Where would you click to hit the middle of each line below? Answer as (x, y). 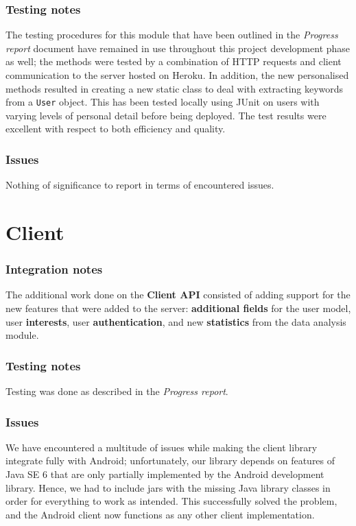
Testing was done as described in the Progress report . (117, 391)
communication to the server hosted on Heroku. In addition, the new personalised (177, 75)
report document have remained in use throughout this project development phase (178, 48)
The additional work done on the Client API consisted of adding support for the (178, 295)
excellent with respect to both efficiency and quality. (116, 129)
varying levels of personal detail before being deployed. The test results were (166, 115)
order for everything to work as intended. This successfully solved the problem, (171, 501)
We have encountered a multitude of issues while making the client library (162, 447)
